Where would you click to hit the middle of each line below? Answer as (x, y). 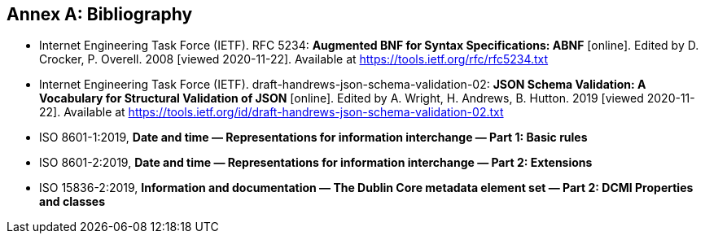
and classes (72, 202)
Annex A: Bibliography (100, 14)
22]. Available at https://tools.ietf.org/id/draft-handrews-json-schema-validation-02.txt (271, 112)
